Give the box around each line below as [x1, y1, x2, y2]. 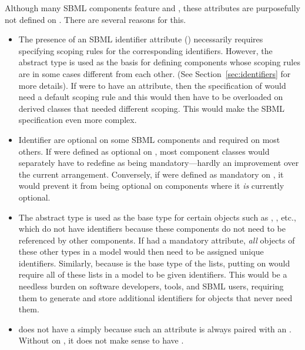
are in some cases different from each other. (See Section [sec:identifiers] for [18, 67, 291, 79]
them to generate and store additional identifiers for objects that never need [18, 291, 293, 304]
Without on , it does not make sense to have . [18, 334, 184, 346]
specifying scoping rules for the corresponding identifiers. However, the [18, 44, 273, 56]
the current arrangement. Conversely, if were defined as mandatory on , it [18, 168, 284, 180]
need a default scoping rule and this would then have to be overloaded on [18, 91, 283, 103]
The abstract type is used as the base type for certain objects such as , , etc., [18, 211, 296, 223]
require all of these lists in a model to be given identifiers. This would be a [18, 268, 287, 281]
